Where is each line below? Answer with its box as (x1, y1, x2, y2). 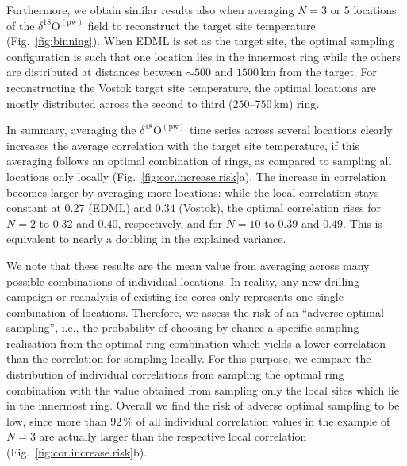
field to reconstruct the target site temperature (87, 17, 316, 33)
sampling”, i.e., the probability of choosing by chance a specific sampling (6, 319, 359, 336)
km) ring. (273, 94, 320, 111)
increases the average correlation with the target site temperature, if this (6, 137, 360, 153)
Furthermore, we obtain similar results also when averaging (6, 2, 294, 17)
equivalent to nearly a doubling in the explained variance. (6, 230, 286, 247)
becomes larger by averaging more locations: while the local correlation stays (6, 183, 379, 200)
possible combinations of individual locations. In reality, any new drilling (6, 272, 359, 289)
